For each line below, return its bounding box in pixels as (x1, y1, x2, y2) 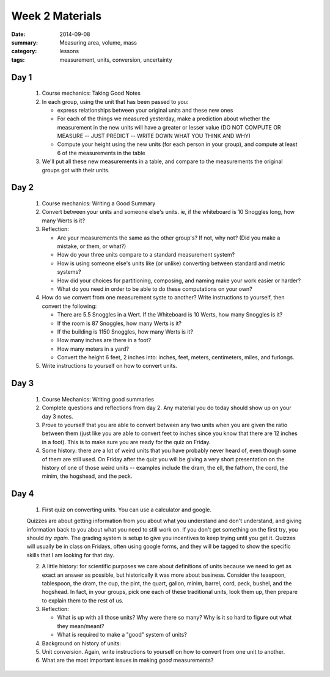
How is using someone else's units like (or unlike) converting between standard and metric (57, 260, 285, 267)
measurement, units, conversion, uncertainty (59, 56, 172, 64)
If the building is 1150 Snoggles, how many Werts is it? (57, 328, 194, 335)
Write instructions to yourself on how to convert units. (42, 362, 177, 370)
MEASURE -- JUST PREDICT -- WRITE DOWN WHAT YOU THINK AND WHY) (57, 132, 251, 140)
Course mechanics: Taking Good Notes (42, 89, 141, 97)
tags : (11, 56, 25, 64)
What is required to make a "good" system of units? (57, 631, 188, 639)
